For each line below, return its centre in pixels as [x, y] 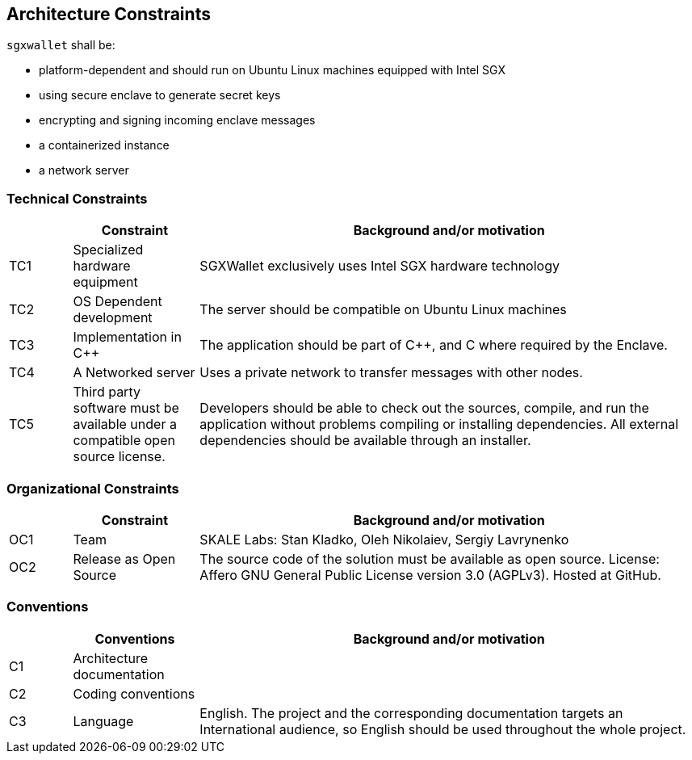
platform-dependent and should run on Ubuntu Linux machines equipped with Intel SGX [272, 70]
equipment [105, 282]
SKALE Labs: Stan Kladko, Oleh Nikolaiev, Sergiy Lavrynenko [384, 539]
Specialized [108, 250]
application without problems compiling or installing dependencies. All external [439, 424]
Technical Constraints [77, 198]
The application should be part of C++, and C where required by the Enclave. [434, 345]
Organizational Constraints [93, 488]
